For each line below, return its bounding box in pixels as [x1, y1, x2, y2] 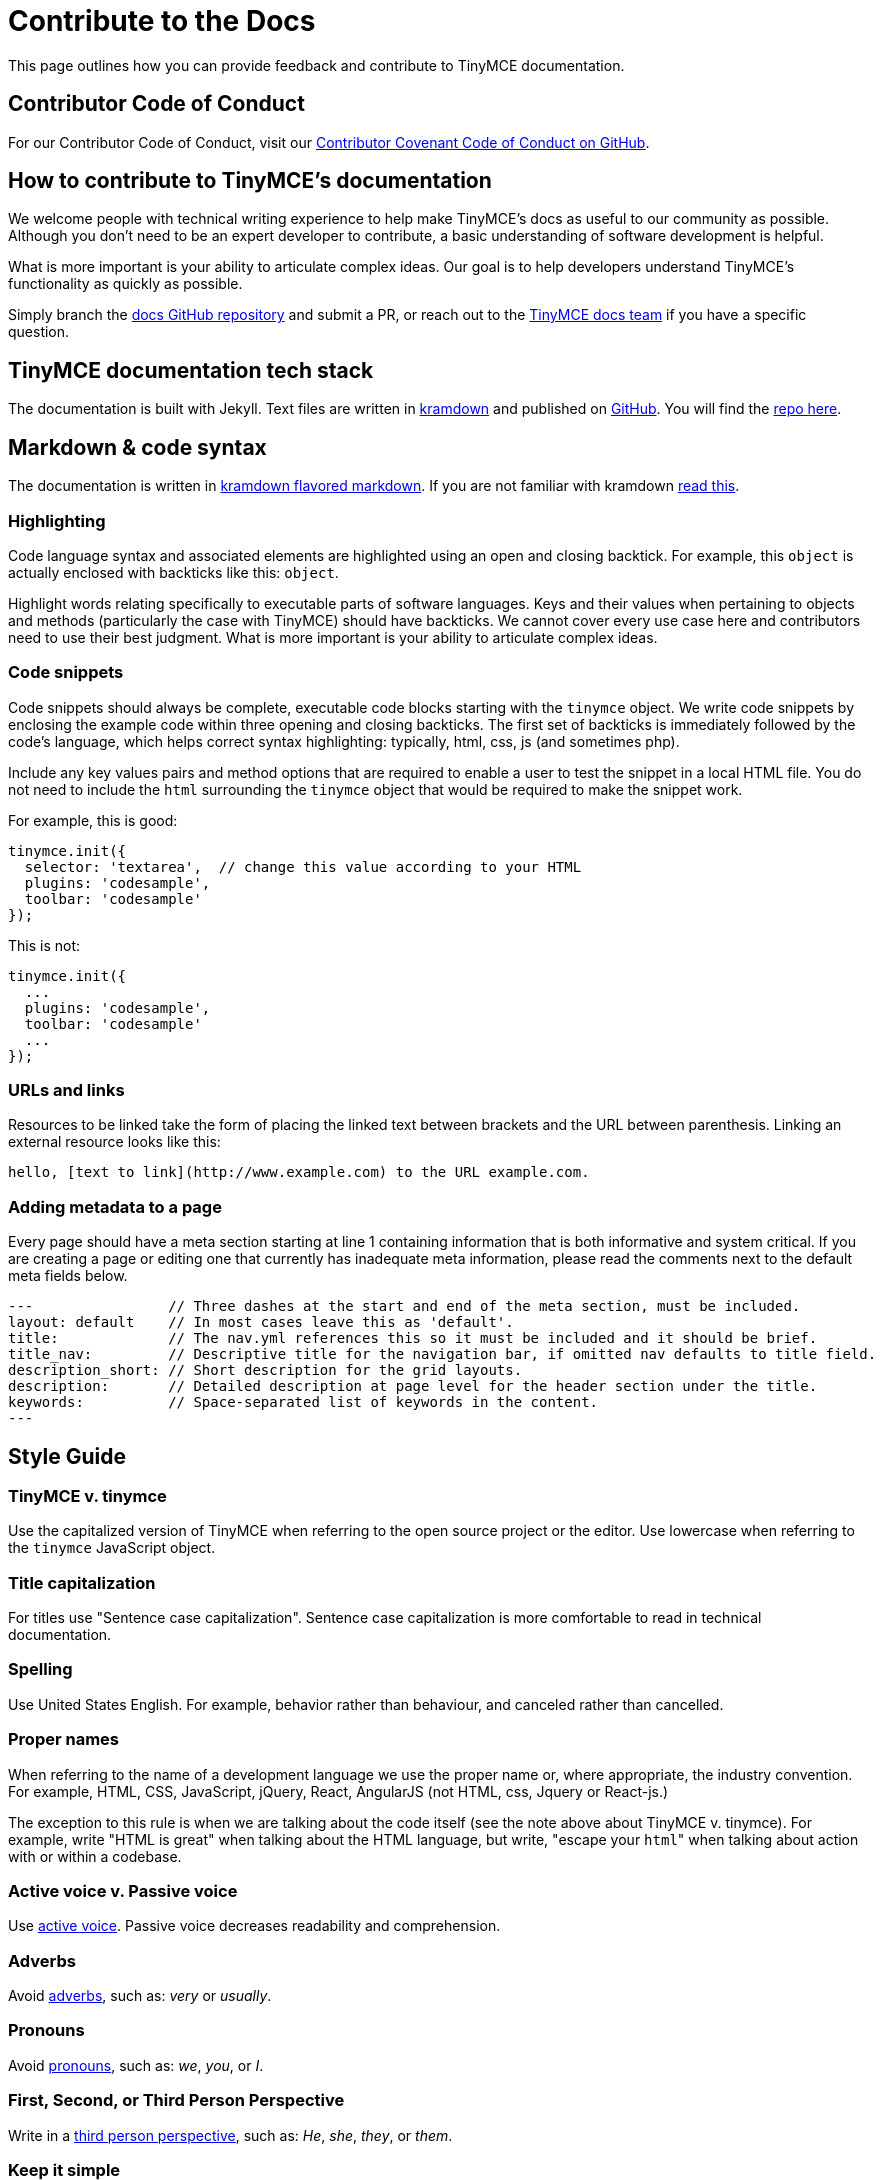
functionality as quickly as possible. [8, 275, 243, 293]
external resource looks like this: [8, 1133, 221, 1151]
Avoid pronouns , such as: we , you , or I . [8, 2056, 264, 2074]
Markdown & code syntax [8, 434, 267, 460]
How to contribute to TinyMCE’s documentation [8, 168, 492, 194]
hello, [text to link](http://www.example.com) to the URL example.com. [8, 1164, 590, 1181]
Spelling [8, 1659, 73, 1680]
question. [8, 323, 70, 341]
